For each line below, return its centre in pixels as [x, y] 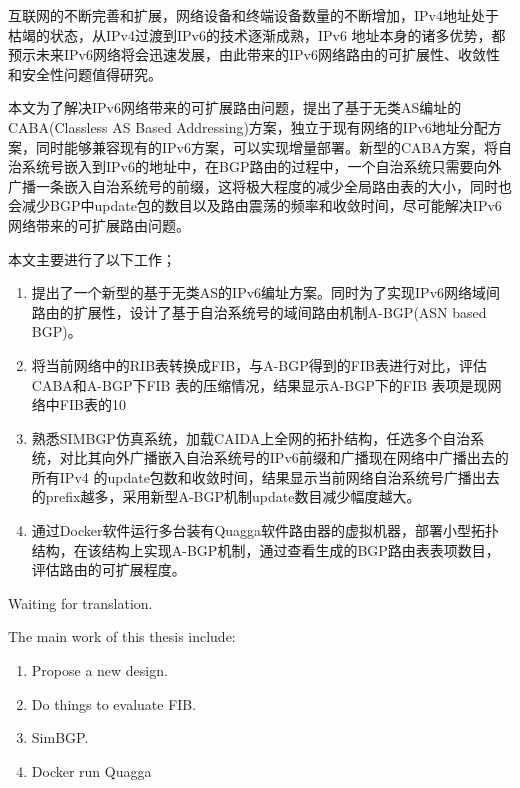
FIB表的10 [92, 404]
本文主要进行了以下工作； [92, 258]
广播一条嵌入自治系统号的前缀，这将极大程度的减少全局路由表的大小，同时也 [260, 185]
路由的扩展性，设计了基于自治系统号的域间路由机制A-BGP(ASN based [259, 311]
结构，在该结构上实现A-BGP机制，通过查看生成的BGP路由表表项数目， [265, 549]
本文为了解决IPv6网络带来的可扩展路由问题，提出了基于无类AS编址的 [235, 107]
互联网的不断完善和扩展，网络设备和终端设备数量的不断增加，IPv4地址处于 [253, 15]
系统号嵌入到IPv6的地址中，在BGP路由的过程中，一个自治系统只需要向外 [261, 166]
